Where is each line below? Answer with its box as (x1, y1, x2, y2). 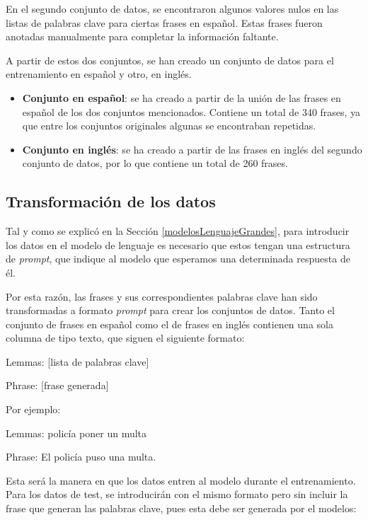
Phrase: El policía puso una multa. (6, 449, 156, 464)
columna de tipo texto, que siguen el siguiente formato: (6, 330, 245, 345)
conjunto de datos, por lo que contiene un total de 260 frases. (22, 156, 288, 171)
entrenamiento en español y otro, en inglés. (6, 67, 192, 81)
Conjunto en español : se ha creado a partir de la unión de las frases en (22, 90, 341, 105)
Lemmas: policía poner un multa (6, 425, 147, 440)
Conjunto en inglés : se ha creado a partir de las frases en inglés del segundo (22, 141, 362, 156)
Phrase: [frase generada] (6, 378, 109, 393)
